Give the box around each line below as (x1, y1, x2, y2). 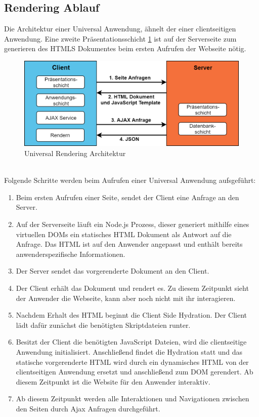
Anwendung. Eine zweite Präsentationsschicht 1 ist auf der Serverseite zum (4, 33, 237, 44)
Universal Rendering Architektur (24, 148, 126, 158)
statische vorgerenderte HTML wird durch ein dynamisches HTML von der (16, 356, 249, 367)
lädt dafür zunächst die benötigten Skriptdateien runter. (16, 319, 191, 330)
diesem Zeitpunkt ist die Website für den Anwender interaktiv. (16, 376, 210, 387)
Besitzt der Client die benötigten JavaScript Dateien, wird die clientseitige (16, 336, 247, 347)
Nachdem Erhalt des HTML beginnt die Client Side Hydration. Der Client (16, 310, 247, 320)
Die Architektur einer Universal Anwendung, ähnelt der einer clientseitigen (4, 23, 236, 34)
